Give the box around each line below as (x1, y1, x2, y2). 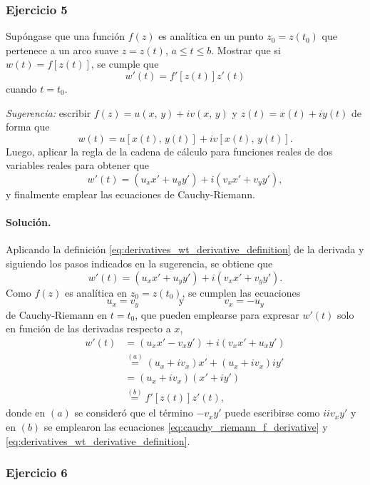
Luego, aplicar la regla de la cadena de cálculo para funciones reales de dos (6, 143, 333, 158)
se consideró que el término (74, 405, 193, 420)
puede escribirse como (225, 405, 320, 420)
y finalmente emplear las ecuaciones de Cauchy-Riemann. (6, 186, 255, 201)
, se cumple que (91, 56, 159, 71)
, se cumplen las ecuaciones (182, 285, 301, 300)
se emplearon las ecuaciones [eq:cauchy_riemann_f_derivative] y (43, 419, 328, 434)
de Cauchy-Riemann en (6, 307, 108, 322)
